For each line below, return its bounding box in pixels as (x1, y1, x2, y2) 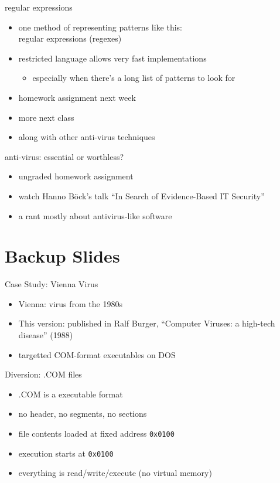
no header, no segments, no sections (18, 407, 147, 420)
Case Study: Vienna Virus (5, 278, 98, 290)
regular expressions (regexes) (18, 32, 122, 45)
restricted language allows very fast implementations (18, 52, 207, 64)
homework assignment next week (18, 91, 136, 103)
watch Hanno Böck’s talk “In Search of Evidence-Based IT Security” (18, 189, 265, 202)
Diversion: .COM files (5, 368, 82, 380)
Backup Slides (5, 244, 120, 268)
